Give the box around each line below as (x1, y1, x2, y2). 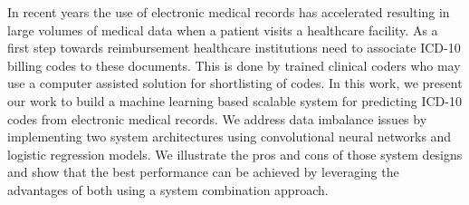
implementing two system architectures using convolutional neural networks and (7, 127, 452, 146)
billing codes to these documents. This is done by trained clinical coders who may (7, 55, 461, 74)
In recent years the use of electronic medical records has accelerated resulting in (7, 3, 450, 21)
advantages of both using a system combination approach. (7, 180, 329, 199)
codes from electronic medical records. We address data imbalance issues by (7, 109, 427, 128)
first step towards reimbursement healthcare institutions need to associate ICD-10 (7, 38, 461, 57)
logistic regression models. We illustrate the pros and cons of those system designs (7, 144, 463, 163)
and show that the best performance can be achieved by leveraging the (7, 162, 399, 181)
